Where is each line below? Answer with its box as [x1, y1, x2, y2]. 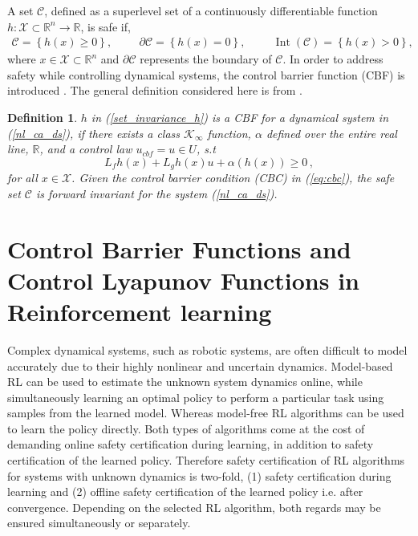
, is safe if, [80, 18, 131, 35]
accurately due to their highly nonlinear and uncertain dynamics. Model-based [7, 357, 393, 374]
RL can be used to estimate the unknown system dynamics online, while [7, 373, 363, 390]
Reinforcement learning [7, 294, 272, 327]
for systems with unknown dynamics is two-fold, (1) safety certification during [7, 467, 392, 484]
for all [7, 169, 38, 186]
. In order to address [282, 51, 384, 67]
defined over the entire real [266, 124, 397, 141]
